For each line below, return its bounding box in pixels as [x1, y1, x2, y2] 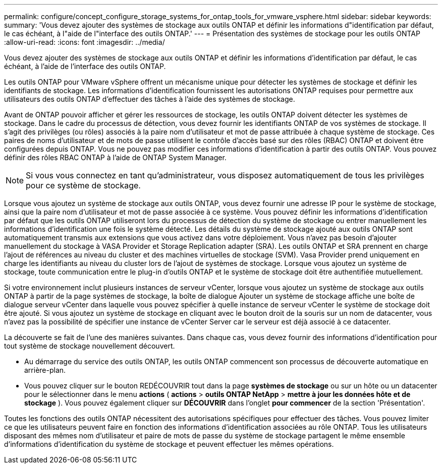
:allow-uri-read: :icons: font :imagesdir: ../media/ [4, 38, 165, 46]
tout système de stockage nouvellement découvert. [4, 342, 175, 350]
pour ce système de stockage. [26, 180, 141, 190]
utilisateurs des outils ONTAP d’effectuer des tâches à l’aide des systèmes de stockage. [4, 95, 295, 103]
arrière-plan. [24, 366, 66, 374]
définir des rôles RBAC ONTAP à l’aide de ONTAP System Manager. [4, 153, 227, 162]
